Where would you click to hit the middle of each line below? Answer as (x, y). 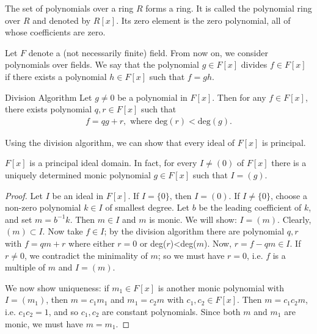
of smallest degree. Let (148, 207)
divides (254, 64)
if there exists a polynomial (56, 76)
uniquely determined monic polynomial (78, 174)
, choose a (289, 195)
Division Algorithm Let (49, 97)
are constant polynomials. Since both (171, 311)
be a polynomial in (152, 97)
